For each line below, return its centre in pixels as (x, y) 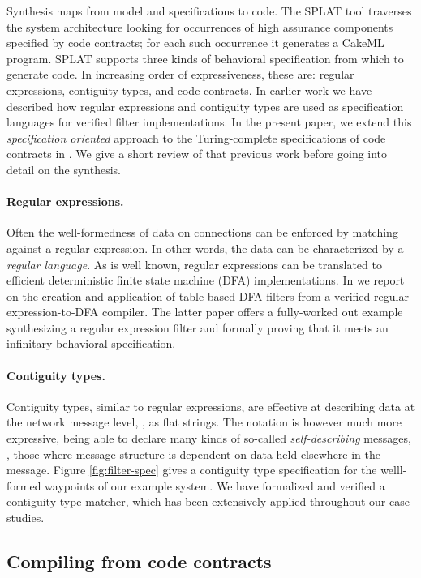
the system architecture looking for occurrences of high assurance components (200, 26)
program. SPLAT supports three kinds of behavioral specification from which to (205, 58)
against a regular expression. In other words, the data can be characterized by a (205, 248)
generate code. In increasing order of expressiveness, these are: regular (180, 74)
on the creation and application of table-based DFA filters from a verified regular (208, 295)
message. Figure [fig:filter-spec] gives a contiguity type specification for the (192, 470)
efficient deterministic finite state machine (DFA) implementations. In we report (206, 280)
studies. (26, 518)
